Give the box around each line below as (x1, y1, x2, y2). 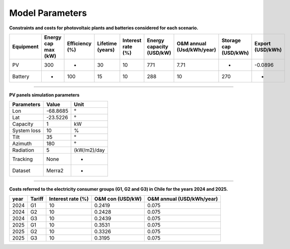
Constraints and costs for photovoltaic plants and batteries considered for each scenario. (9, 25, 198, 31)
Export (254, 40, 271, 47)
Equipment (12, 43, 39, 50)
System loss (12, 127, 41, 134)
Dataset (12, 167, 31, 174)
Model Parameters (9, 7, 87, 18)
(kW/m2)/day (74, 147, 105, 154)
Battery (12, 73, 30, 80)
